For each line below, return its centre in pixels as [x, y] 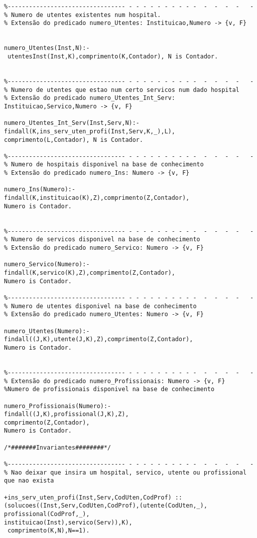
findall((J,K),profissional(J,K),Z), [66, 414]
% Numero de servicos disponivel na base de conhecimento [102, 240]
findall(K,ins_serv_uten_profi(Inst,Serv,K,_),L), [90, 131]
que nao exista [29, 481]
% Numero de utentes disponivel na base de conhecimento [100, 306]
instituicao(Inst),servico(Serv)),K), [68, 522]
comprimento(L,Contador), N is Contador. [74, 140]
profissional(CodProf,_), [47, 514]
